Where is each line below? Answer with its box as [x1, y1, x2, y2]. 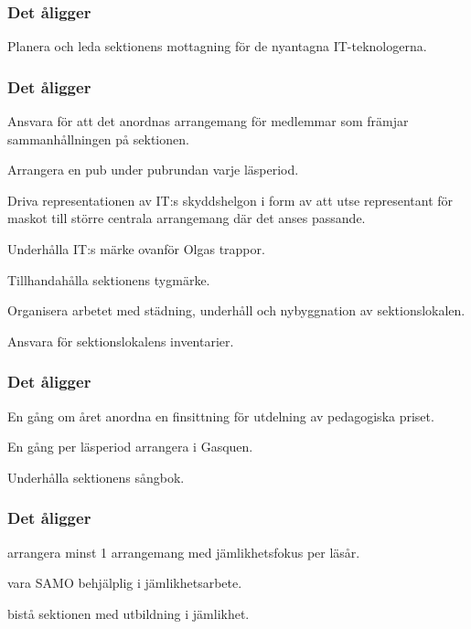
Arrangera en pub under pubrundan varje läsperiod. [7, 160, 299, 179]
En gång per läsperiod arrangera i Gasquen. [7, 437, 253, 456]
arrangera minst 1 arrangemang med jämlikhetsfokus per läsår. [7, 542, 360, 561]
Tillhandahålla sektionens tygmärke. [7, 270, 210, 289]
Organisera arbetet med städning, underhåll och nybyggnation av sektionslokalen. [7, 301, 466, 320]
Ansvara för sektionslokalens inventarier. [7, 331, 234, 350]
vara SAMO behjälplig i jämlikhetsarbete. [7, 573, 242, 592]
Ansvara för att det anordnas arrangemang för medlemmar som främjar [7, 112, 409, 131]
